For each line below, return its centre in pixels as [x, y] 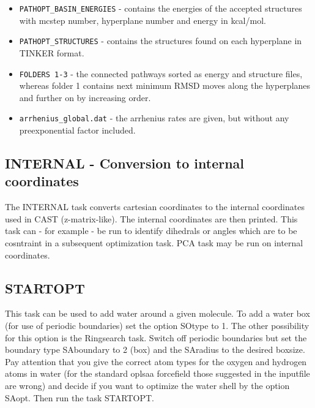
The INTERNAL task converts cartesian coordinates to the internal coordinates [155, 207]
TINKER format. [52, 52]
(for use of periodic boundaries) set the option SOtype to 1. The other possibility [157, 325]
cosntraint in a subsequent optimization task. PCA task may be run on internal [154, 242]
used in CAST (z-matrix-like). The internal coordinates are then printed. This [151, 218]
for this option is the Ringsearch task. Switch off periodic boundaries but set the [156, 337]
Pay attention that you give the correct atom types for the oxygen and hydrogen [156, 361]
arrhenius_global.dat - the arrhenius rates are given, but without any [154, 118]
